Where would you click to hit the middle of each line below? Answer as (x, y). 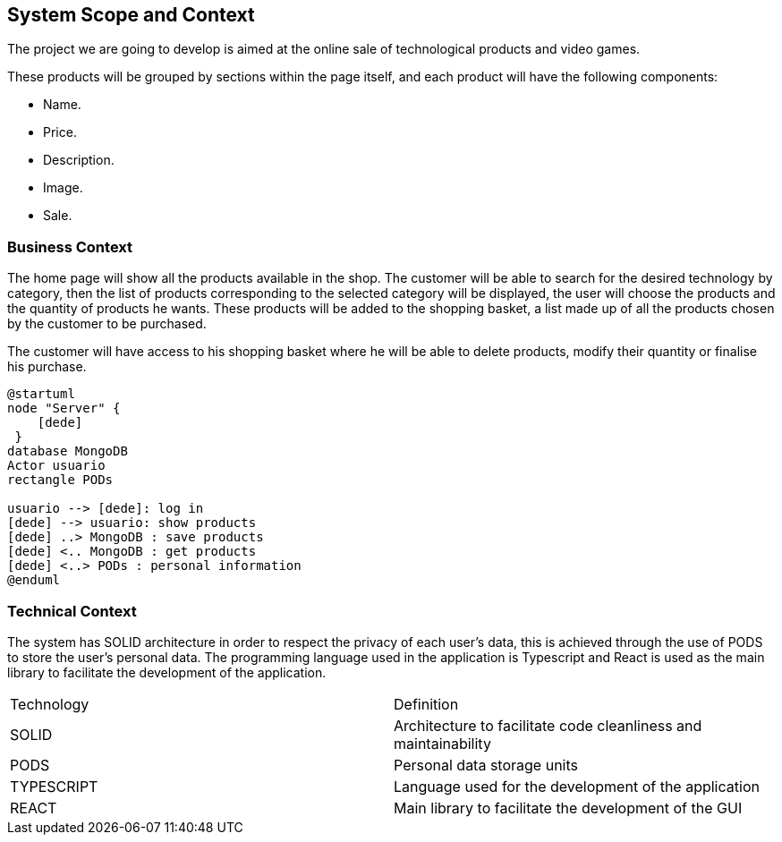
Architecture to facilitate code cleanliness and (548, 725)
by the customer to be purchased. (107, 324)
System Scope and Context (131, 15)
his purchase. (47, 367)
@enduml (34, 580)
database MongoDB (68, 451)
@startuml (41, 394)
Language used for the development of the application (577, 786)
